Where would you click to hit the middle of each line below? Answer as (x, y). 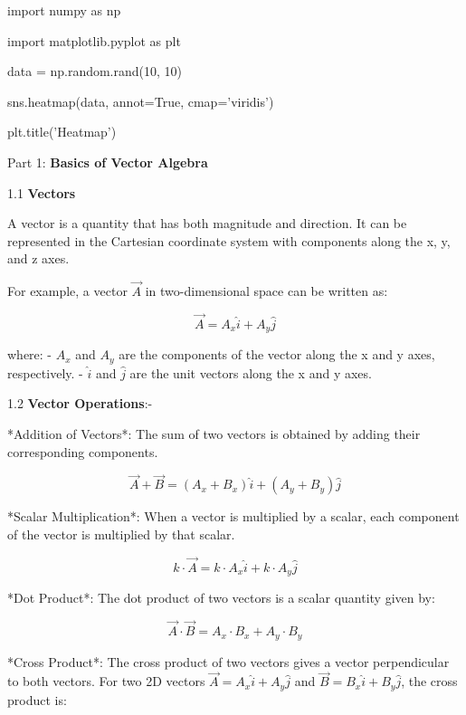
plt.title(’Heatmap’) (62, 132)
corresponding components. (83, 451)
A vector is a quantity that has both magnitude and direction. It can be (207, 223)
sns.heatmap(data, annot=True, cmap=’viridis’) (141, 101)
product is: (37, 699)
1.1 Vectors (42, 192)
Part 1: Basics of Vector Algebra (108, 162)
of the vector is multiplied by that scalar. (121, 534)
